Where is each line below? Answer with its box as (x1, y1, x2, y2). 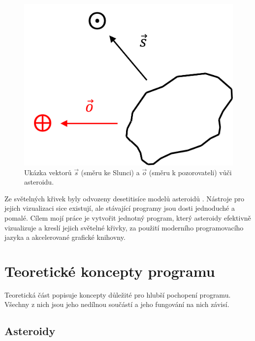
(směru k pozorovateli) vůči (149, 167, 232, 177)
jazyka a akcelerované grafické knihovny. (4, 232, 126, 242)
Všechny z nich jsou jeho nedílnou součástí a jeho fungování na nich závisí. (4, 299, 229, 309)
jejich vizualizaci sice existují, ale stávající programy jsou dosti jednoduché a (4, 203, 235, 213)
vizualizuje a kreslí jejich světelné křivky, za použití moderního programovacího (4, 222, 244, 232)
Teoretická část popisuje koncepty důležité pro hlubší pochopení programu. (4, 289, 231, 300)
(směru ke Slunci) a (81, 167, 140, 177)
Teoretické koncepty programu (4, 261, 215, 281)
